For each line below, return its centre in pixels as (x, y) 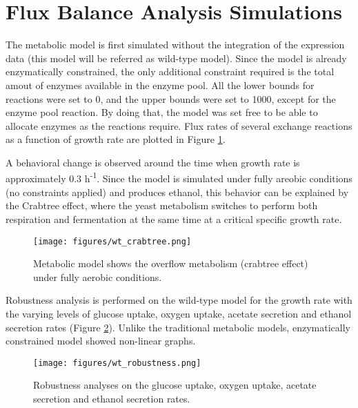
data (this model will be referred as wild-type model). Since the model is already (176, 58)
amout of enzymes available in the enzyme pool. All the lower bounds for (160, 85)
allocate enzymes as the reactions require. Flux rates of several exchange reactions (179, 125)
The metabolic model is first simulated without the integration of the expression (175, 45)
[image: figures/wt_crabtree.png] (112, 241)
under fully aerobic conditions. (98, 276)
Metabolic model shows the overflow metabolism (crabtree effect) (171, 263)
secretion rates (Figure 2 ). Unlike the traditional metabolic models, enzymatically (178, 327)
